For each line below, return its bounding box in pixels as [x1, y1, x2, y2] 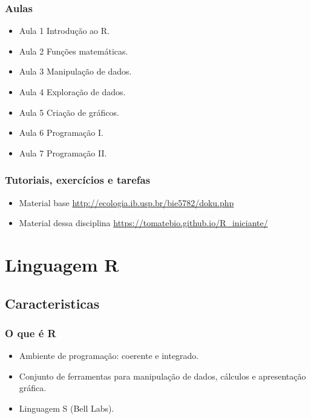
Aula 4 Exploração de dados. [19, 85, 126, 98]
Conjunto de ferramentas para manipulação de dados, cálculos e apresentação [19, 369, 306, 382]
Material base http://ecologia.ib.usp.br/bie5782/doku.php [19, 196, 234, 209]
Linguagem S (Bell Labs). [19, 401, 114, 414]
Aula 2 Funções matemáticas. [19, 44, 128, 57]
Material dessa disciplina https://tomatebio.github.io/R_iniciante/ [19, 216, 268, 229]
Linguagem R [5, 252, 119, 277]
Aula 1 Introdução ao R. [19, 24, 110, 37]
